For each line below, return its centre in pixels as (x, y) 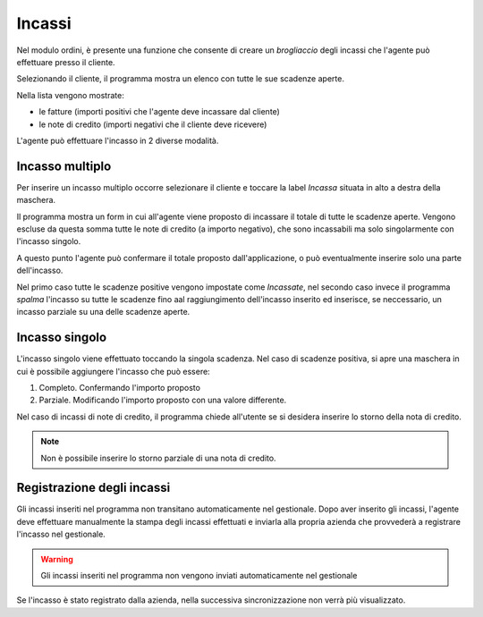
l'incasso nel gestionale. (61, 534)
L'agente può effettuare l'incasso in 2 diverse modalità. (118, 140)
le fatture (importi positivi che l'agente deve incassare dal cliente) (160, 112)
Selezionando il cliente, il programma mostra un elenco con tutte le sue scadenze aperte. (180, 79)
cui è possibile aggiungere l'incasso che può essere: (113, 371)
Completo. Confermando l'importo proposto (120, 388)
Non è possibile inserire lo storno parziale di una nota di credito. (158, 458)
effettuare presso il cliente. (66, 62)
